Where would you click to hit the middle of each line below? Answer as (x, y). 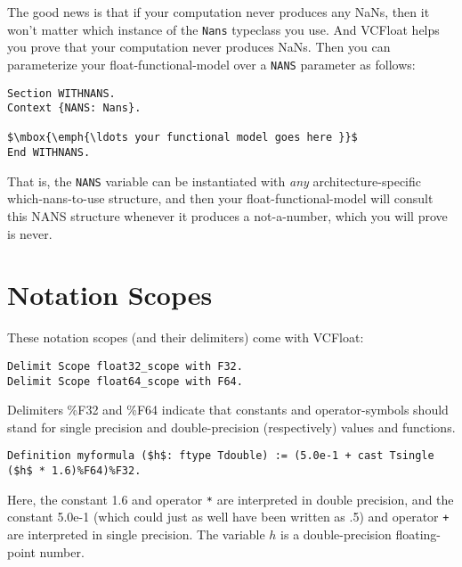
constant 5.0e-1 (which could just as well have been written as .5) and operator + (228, 517)
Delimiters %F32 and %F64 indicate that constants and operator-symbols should (228, 410)
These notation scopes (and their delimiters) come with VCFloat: (186, 337)
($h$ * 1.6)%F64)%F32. (74, 471)
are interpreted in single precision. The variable (136, 534)
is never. (30, 233)
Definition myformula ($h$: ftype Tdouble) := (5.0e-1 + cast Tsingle (221, 456)
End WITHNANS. (49, 153)
